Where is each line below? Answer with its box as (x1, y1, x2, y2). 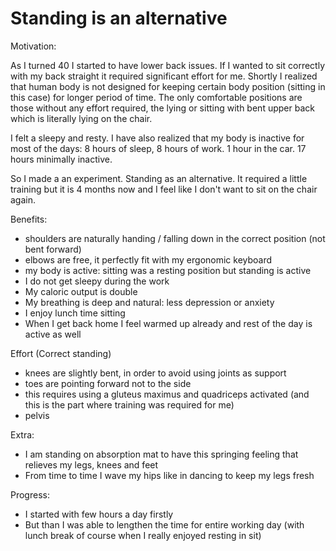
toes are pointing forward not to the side (24, 377, 192, 389)
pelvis (24, 409, 50, 421)
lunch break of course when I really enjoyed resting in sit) (24, 529, 262, 541)
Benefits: (10, 213, 48, 225)
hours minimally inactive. (10, 153, 113, 165)
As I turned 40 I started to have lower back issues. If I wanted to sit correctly (10, 59, 326, 71)
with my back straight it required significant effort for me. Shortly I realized (10, 70, 318, 82)
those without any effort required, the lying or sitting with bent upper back (10, 102, 315, 114)
